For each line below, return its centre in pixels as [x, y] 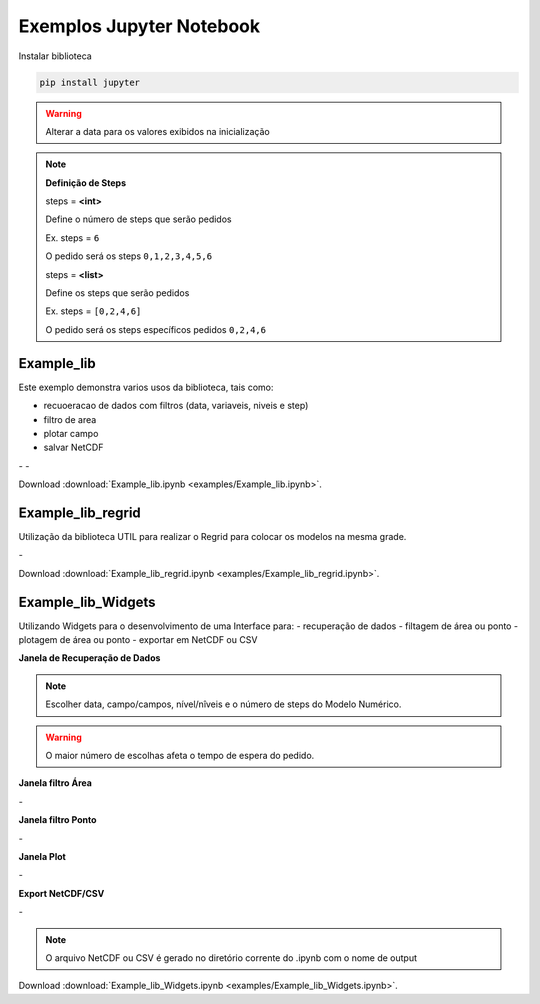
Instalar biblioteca [55, 56]
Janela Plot [42, 856]
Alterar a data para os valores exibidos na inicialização [157, 131]
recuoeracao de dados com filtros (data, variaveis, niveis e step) [176, 406]
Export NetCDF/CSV [61, 893]
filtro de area [70, 419]
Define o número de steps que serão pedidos [138, 219]
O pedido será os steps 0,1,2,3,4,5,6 [129, 256]
